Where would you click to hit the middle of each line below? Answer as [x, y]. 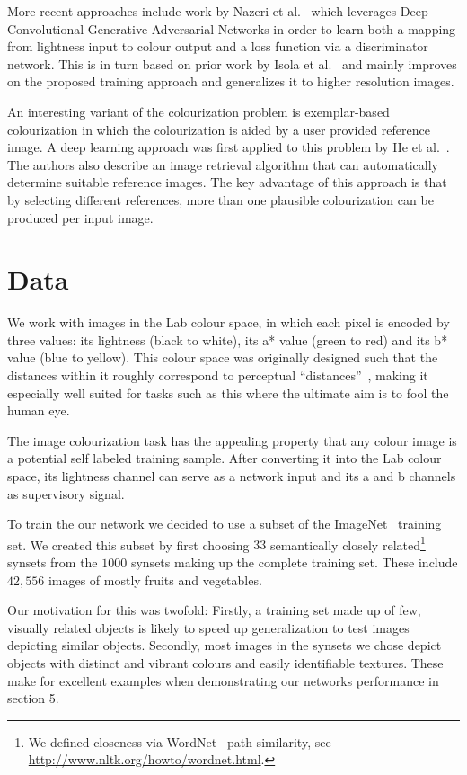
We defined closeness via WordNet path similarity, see [180, 741]
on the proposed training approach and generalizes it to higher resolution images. [231, 81]
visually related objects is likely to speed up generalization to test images [208, 627]
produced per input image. [80, 217]
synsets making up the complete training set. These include [294, 562]
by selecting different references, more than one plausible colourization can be [220, 199]
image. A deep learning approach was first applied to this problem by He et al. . [229, 147]
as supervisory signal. [66, 493]
